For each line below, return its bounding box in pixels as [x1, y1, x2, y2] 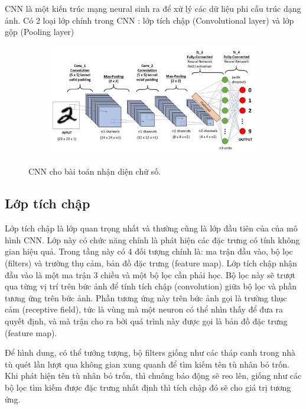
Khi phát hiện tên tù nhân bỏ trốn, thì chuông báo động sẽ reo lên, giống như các [5, 369, 302, 382]
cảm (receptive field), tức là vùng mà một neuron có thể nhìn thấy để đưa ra [5, 303, 284, 315]
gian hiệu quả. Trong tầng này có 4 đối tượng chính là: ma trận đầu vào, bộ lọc [5, 245, 293, 257]
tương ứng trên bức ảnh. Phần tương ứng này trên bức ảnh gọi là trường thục [5, 291, 287, 304]
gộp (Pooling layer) [5, 25, 74, 38]
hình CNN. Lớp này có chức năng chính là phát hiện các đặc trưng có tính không [5, 233, 300, 246]
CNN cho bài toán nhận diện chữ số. [28, 165, 161, 178]
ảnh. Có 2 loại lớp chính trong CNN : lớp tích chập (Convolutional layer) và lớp [5, 14, 294, 26]
